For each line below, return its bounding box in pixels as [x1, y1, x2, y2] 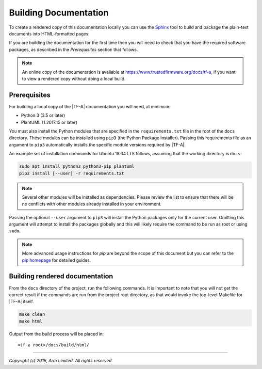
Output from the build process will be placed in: [9, 331, 104, 337]
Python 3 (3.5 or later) [21, 112, 65, 118]
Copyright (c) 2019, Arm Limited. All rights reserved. [9, 358, 113, 364]
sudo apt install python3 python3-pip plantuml [19, 164, 134, 169]
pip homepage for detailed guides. [22, 257, 91, 263]
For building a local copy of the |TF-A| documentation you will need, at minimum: [9, 103, 171, 109]
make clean [19, 312, 45, 317]
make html [19, 318, 43, 324]
